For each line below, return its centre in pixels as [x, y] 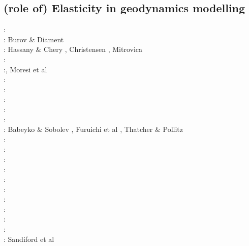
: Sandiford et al [29, 239]
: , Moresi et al [25, 69]
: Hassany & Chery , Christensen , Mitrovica [73, 49]
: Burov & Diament [34, 39]
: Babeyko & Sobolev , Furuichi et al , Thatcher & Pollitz [94, 129]
